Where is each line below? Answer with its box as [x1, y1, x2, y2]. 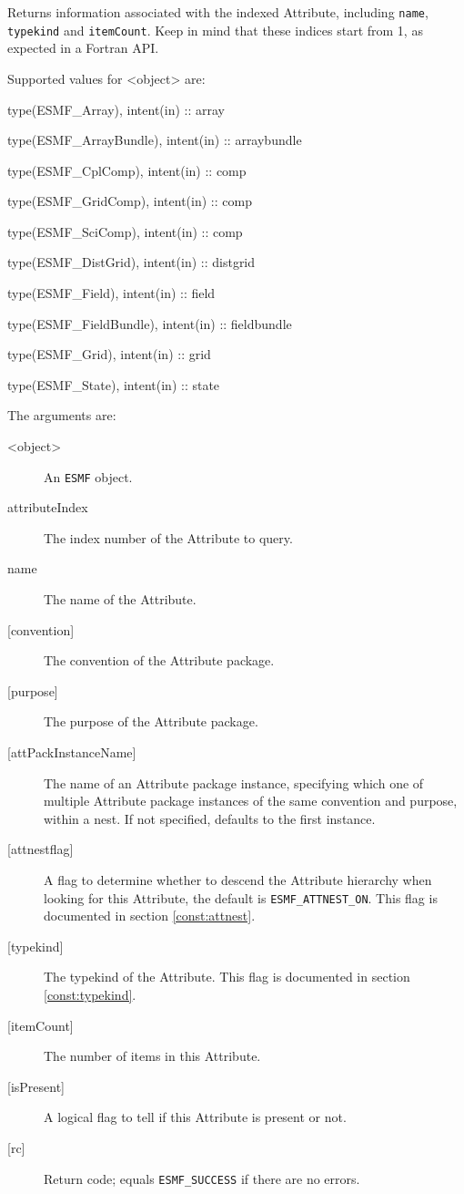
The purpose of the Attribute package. [44, 712, 258, 731]
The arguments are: [7, 406, 116, 425]
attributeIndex [7, 498, 88, 517]
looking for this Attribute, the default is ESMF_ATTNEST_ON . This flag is [44, 888, 438, 907]
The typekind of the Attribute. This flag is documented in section [44, 967, 410, 986]
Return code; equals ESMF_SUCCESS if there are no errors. [44, 1168, 360, 1188]
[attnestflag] [7, 839, 74, 859]
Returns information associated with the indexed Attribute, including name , [7, 3, 429, 21]
